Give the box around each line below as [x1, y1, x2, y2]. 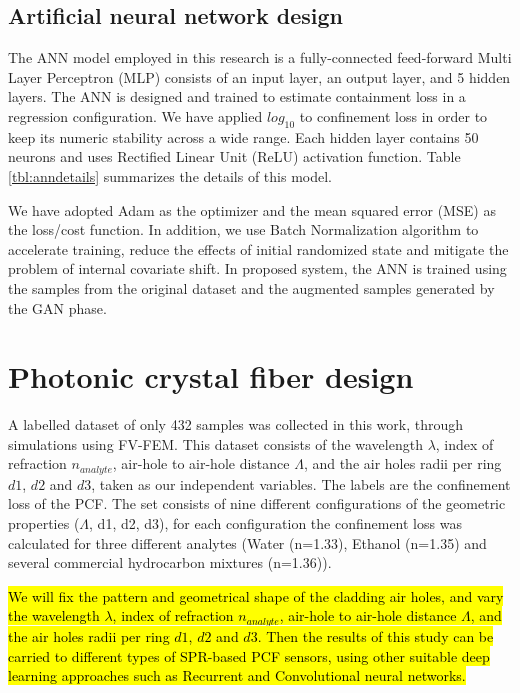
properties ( [8, 513, 80, 534]
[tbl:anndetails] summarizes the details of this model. [8, 165, 333, 186]
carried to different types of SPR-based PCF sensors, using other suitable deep [8, 645, 490, 666]
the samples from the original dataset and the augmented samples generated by [8, 277, 495, 298]
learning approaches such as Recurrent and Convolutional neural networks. [8, 665, 466, 686]
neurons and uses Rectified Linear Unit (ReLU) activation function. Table [8, 146, 461, 167]
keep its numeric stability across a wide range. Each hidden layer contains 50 [8, 126, 479, 147]
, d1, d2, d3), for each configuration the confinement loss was [89, 513, 462, 534]
